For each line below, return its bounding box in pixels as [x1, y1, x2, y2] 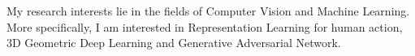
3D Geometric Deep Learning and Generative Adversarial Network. [6, 34, 341, 51]
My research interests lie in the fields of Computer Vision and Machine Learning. [6, 2, 410, 19]
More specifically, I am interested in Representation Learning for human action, [6, 18, 403, 35]
